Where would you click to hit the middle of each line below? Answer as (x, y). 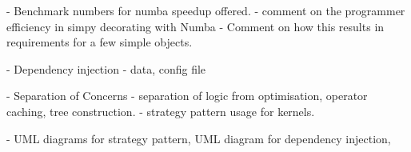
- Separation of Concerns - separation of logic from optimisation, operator (187, 96)
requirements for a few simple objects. (100, 42)
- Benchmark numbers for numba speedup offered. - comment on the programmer (206, 10)
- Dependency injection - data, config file (106, 68)
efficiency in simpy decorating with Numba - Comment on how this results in (196, 26)
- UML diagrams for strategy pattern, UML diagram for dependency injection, (199, 138)
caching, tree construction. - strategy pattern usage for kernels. (161, 111)
